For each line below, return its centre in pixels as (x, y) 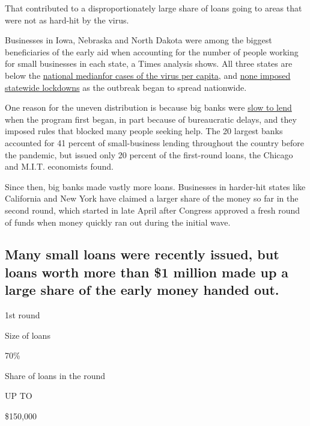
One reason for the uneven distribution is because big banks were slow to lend (148, 107)
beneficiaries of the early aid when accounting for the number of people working (152, 51)
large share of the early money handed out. (142, 290)
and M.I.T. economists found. (59, 166)
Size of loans (28, 335)
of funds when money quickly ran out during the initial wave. (118, 222)
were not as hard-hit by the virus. (67, 20)
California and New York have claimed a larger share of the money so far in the (152, 198)
